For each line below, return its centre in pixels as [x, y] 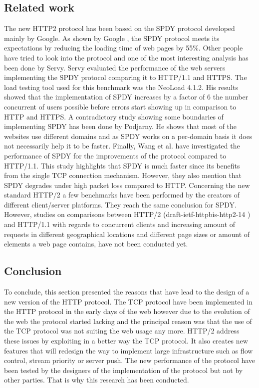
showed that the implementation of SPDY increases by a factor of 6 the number [126, 97]
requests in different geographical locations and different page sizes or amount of [127, 234]
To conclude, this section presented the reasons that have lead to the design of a [127, 292]
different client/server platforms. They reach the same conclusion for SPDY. [121, 204]
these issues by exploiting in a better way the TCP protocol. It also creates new [126, 341]
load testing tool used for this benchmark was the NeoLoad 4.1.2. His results [121, 87]
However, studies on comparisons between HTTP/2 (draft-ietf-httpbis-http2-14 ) [127, 214]
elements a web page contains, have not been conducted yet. [96, 244]
